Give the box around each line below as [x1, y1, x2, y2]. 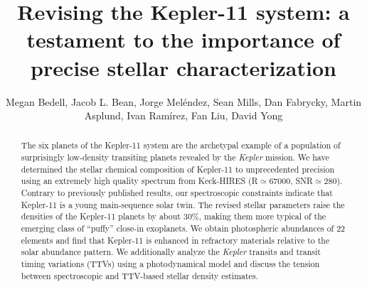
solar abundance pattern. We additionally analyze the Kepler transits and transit [21, 246, 321, 258]
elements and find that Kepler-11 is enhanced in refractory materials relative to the [21, 234, 330, 246]
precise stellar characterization [31, 53, 336, 82]
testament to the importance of [26, 25, 341, 54]
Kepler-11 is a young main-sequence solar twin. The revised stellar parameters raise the [21, 198, 345, 210]
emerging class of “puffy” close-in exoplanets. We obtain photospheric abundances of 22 [21, 222, 346, 234]
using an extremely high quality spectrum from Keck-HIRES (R [21, 175, 258, 187]
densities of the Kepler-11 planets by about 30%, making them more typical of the [21, 210, 326, 222]
